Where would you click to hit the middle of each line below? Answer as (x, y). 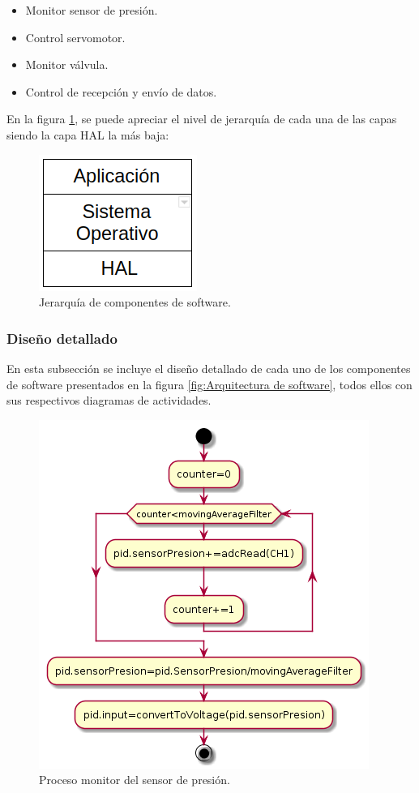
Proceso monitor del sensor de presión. (135, 780)
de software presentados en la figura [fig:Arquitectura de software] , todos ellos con (209, 384)
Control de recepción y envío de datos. (121, 91)
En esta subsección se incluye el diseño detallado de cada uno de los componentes (209, 368)
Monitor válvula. (67, 64)
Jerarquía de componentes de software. (135, 302)
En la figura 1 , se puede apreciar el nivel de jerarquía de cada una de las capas (202, 119)
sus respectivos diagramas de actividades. (109, 400)
